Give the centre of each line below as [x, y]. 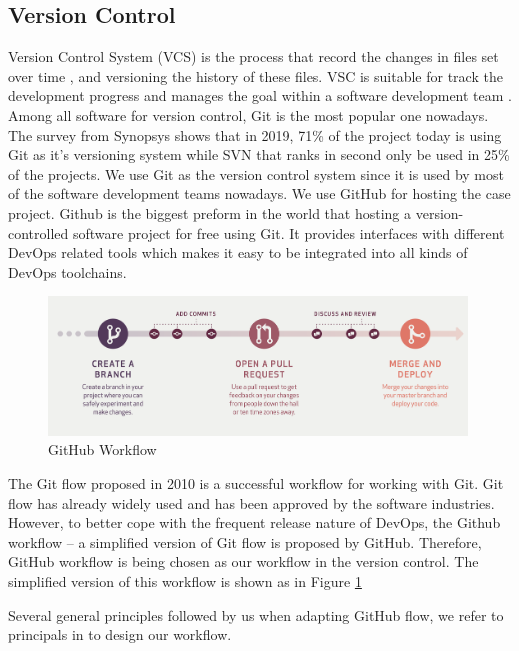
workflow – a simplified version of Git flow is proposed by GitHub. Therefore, [245, 541]
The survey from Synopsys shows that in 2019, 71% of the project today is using [255, 134]
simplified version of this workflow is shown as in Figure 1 [185, 580]
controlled [38, 232]
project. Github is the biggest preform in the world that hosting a [210, 212]
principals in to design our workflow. [120, 634]
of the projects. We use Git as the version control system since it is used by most [256, 173]
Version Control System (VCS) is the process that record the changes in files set [253, 56]
